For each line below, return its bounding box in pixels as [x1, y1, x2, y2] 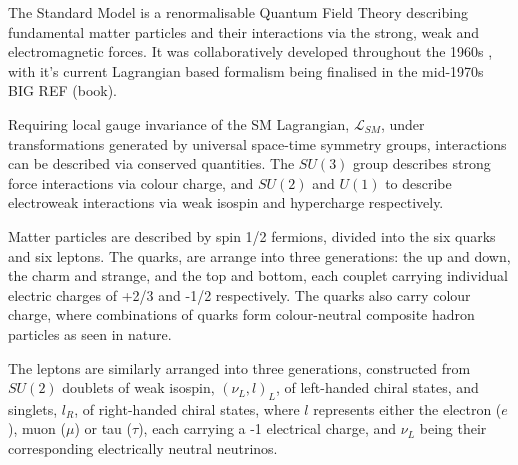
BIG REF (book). [8, 80, 118, 101]
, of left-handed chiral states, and [275, 377, 479, 398]
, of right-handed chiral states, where [74, 398, 300, 419]
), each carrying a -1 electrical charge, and [138, 418, 397, 439]
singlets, [8, 398, 58, 419]
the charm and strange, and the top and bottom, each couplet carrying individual [8, 265, 509, 286]
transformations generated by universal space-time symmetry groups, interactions [8, 133, 507, 154]
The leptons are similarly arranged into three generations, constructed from [8, 357, 471, 378]
